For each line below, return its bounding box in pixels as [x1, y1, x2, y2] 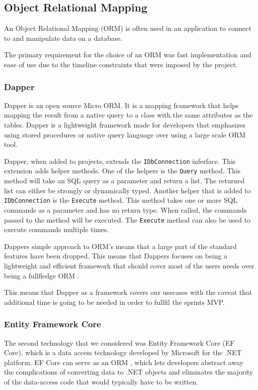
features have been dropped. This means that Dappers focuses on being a [4, 251, 228, 261]
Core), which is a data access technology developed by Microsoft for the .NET [4, 347, 242, 358]
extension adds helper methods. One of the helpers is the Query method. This [4, 165, 241, 176]
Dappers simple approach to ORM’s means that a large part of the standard [4, 241, 237, 251]
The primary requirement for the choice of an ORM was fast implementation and [4, 49, 252, 60]
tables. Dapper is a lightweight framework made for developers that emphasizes [4, 119, 246, 130]
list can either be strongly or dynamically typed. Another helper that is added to [4, 185, 251, 195]
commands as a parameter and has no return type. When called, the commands [4, 204, 247, 215]
